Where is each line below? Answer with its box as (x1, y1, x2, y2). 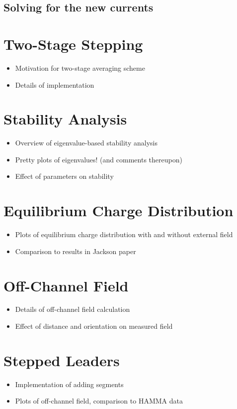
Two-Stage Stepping (3, 33, 143, 54)
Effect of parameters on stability (15, 171, 114, 181)
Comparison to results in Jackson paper (15, 246, 136, 256)
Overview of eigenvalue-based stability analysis (15, 137, 158, 148)
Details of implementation (15, 79, 94, 90)
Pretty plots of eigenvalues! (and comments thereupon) (15, 154, 182, 164)
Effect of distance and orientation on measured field (15, 321, 173, 331)
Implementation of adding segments (15, 379, 124, 389)
